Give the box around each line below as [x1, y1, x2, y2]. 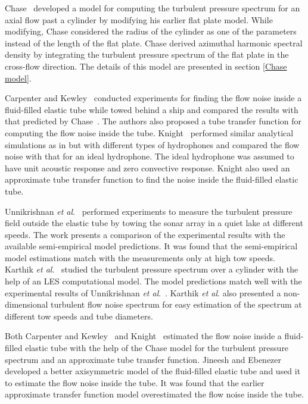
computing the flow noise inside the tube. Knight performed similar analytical [5, 126, 294, 139]
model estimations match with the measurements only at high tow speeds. [5, 251, 275, 264]
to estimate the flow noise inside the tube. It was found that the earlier [5, 376, 265, 389]
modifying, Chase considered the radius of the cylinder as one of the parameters [5, 25, 297, 37]
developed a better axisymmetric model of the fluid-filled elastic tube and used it [5, 365, 301, 377]
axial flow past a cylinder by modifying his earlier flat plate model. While [5, 13, 273, 26]
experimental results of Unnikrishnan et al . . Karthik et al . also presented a [5, 286, 281, 299]
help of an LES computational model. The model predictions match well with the [5, 275, 302, 287]
